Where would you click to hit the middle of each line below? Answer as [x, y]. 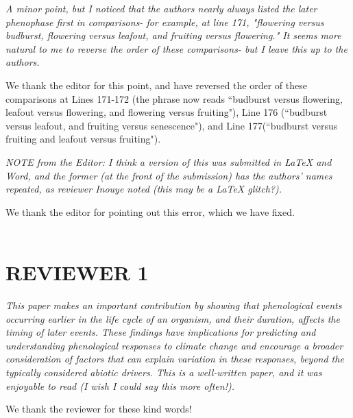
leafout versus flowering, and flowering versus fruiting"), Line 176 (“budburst [167, 112]
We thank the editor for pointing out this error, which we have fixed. [150, 211]
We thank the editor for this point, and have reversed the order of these [156, 85]
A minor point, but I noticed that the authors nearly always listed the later [161, 8]
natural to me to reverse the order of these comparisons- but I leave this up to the [176, 48]
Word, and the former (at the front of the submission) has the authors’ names [169, 175]
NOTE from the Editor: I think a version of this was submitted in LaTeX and [169, 161]
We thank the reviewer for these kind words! [99, 409]
